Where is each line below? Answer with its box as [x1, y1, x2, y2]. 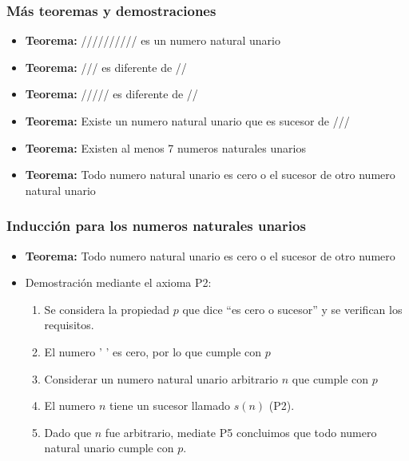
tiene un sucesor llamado [109, 397, 231, 414]
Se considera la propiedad [44, 300, 170, 317]
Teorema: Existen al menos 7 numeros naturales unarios [25, 139, 306, 156]
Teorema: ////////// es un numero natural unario [25, 32, 280, 49]
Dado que [44, 423, 92, 440]
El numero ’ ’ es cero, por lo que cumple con [44, 343, 262, 360]
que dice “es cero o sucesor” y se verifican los [182, 300, 403, 317]
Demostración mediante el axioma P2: [25, 274, 212, 291]
